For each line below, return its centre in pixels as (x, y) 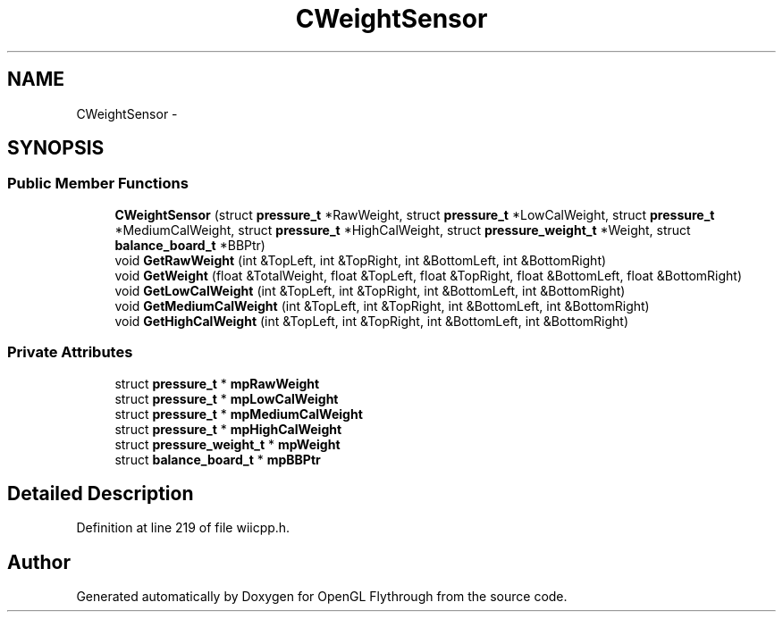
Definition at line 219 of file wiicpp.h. (183, 528)
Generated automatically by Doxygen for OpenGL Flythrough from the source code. (322, 597)
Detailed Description (101, 493)
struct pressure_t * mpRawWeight (217, 383)
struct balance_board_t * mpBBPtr (218, 459)
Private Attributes (70, 352)
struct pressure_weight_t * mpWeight (227, 444)
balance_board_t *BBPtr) (190, 245)
